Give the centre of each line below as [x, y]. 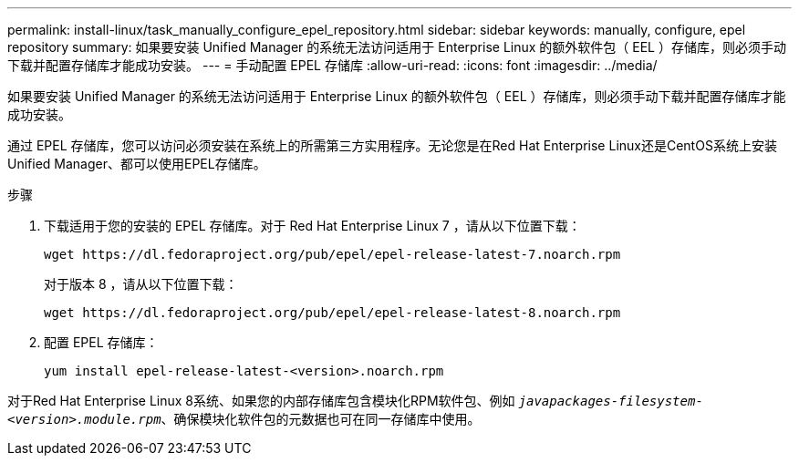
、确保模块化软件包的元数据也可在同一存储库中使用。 [321, 419]
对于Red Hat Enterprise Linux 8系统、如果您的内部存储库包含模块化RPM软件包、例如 [261, 401]
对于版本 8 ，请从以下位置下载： [141, 284]
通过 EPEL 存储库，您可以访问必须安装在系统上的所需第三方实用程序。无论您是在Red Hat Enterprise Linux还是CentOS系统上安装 [392, 145]
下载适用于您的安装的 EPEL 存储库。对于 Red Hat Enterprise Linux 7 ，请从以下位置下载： [312, 226]
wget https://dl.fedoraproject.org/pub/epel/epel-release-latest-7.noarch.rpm [332, 254]
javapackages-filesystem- [611, 401]
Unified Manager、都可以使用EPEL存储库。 [137, 164]
